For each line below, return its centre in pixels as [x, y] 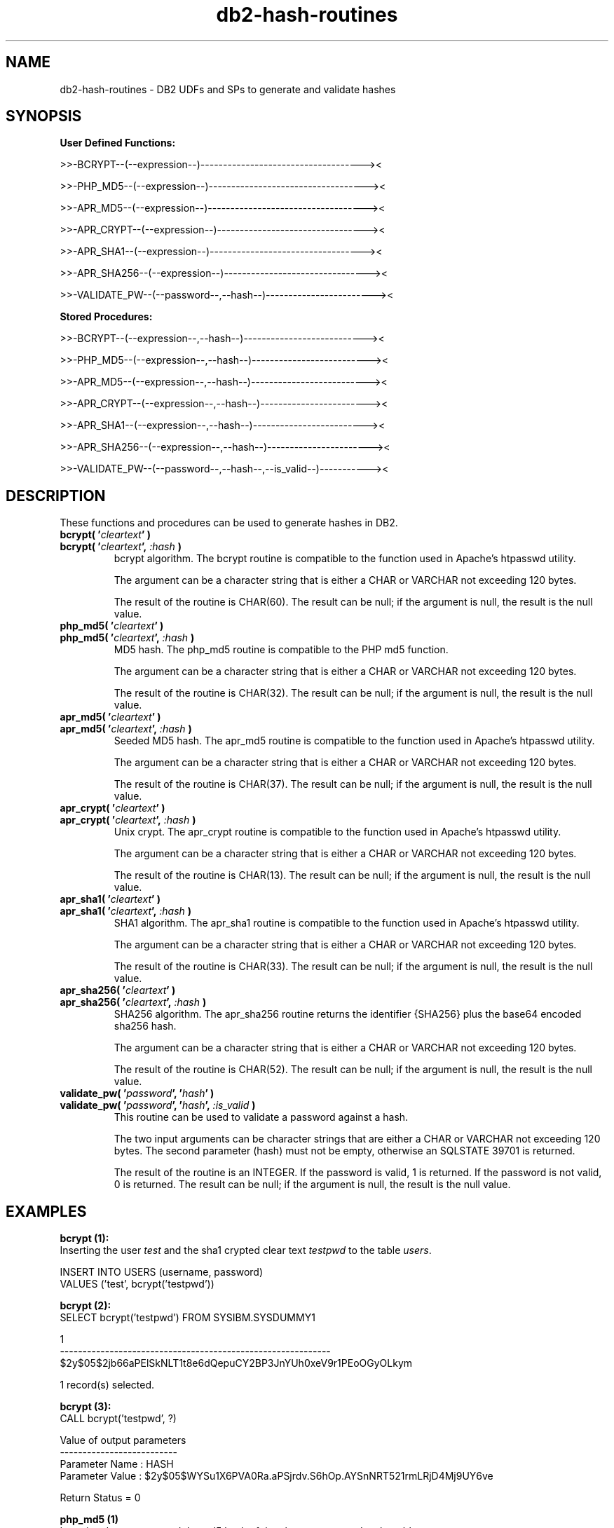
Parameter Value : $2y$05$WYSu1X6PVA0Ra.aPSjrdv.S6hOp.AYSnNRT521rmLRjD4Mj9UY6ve [277, 1476]
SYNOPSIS [44, 116]
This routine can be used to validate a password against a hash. [261, 1117]
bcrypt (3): [86, 1407]
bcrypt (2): [86, 1306]
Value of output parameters [123, 1440]
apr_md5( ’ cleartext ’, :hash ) [126, 729]
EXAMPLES [46, 1211]
